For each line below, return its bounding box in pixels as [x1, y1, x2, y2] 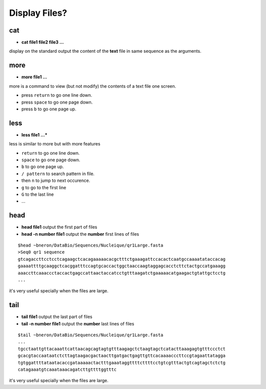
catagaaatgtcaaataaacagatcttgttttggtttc [18, 367, 117, 372]
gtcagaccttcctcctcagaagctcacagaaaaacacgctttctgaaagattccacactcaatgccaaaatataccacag [18, 256, 226, 262]
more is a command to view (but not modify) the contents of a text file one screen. [9, 83, 176, 89]
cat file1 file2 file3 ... [21, 39, 64, 45]
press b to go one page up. [21, 106, 76, 112]
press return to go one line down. [21, 92, 93, 98]
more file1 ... [21, 74, 47, 80]
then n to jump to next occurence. [21, 177, 91, 183]
